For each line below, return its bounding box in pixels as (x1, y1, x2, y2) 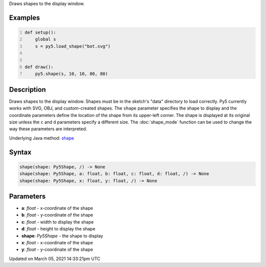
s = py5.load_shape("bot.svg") (35, 43, 111, 49)
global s (35, 37, 56, 42)
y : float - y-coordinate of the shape (21, 247, 93, 253)
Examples (9, 13, 40, 22)
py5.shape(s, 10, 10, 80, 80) (35, 71, 108, 76)
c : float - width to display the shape (21, 219, 94, 225)
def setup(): (25, 30, 56, 35)
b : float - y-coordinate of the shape (21, 212, 94, 218)
